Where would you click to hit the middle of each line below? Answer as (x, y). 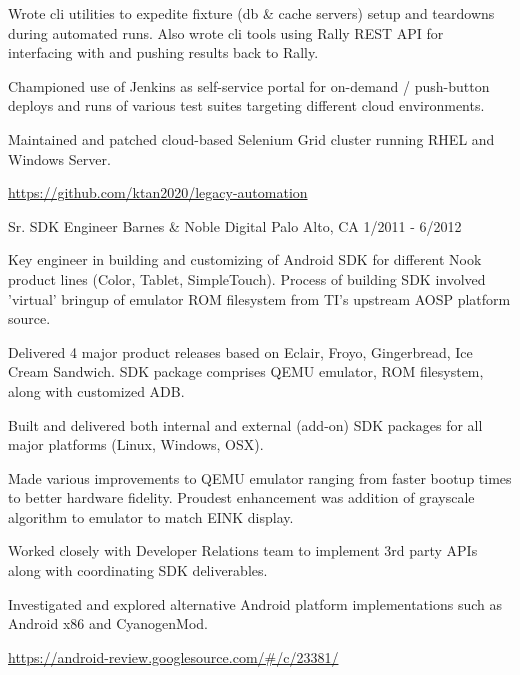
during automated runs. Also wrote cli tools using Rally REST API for (226, 32)
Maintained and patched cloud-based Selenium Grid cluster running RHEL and (251, 138)
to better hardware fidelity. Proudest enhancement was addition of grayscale (241, 497)
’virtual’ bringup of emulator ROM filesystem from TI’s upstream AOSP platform (259, 298)
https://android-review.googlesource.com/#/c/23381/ (173, 656)
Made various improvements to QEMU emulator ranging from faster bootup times (260, 477)
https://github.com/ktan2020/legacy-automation (158, 192)
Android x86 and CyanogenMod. (108, 623)
